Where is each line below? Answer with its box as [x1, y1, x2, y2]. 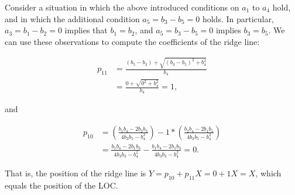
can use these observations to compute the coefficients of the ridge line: [5, 35, 260, 47]
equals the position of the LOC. [5, 179, 118, 191]
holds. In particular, [202, 12, 274, 25]
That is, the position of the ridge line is [5, 166, 146, 179]
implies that [64, 24, 108, 36]
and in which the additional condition [5, 12, 140, 25]
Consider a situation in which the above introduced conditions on [5, 1, 239, 13]
